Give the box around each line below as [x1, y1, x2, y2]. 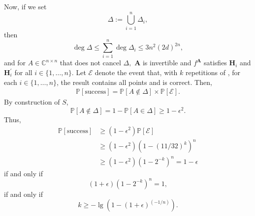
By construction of [4, 97, 60, 107]
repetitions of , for [186, 67, 241, 78]
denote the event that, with [95, 67, 178, 78]
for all [14, 67, 32, 78]
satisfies [203, 57, 227, 68]
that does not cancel [60, 57, 121, 68]
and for [4, 57, 26, 68]
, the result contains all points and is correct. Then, [57, 77, 212, 87]
